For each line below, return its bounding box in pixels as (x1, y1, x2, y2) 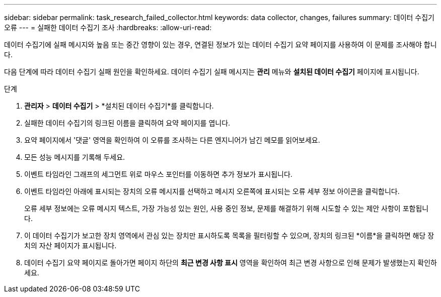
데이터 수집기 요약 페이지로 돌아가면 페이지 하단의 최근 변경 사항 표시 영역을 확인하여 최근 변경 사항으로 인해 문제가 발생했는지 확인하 (24, 258, 437, 267)
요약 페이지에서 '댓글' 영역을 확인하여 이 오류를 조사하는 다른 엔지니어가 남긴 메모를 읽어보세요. (24, 136, 320, 144)
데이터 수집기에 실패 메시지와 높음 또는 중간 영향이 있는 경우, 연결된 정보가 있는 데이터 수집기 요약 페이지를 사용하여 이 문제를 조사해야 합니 (4, 40, 437, 49)
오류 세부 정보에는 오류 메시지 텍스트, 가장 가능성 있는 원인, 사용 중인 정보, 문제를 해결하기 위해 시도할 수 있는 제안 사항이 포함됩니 (24, 204, 429, 213)
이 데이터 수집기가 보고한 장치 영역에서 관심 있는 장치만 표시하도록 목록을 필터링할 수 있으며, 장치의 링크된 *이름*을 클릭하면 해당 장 (24, 231, 434, 240)
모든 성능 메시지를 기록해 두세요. (24, 153, 125, 161)
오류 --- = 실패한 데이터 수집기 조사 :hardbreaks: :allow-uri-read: (4, 23, 212, 32)
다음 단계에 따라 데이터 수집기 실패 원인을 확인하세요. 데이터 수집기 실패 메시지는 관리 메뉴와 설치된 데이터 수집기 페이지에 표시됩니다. (4, 67, 419, 76)
